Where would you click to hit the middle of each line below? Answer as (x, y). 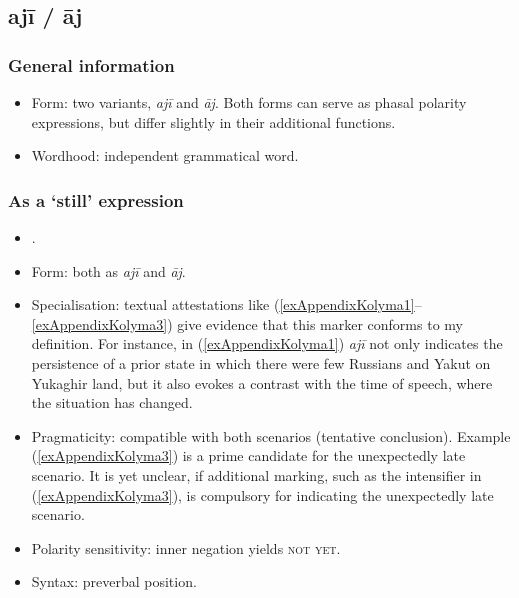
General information (91, 64)
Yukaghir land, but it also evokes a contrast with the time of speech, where (262, 382)
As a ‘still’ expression (96, 199)
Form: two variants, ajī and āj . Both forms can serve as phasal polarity (249, 102)
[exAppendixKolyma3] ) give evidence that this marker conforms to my (247, 323)
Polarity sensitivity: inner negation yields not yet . (186, 547)
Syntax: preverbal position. (114, 581)
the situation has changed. (112, 402)
